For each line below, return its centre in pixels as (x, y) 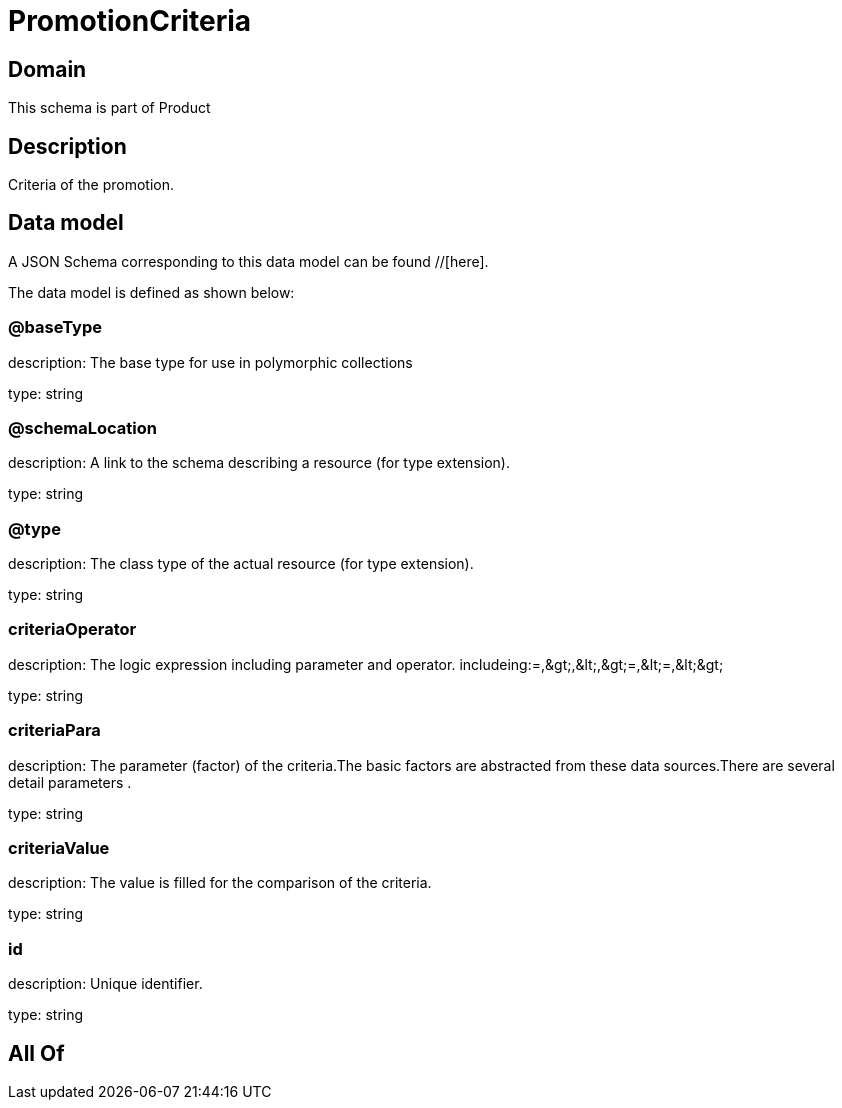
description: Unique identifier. (105, 984)
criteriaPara (54, 730)
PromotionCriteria (130, 21)
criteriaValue (59, 847)
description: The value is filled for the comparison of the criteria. (220, 883)
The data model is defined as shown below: (151, 292)
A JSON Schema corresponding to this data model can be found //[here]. (248, 261)
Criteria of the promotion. (91, 185)
